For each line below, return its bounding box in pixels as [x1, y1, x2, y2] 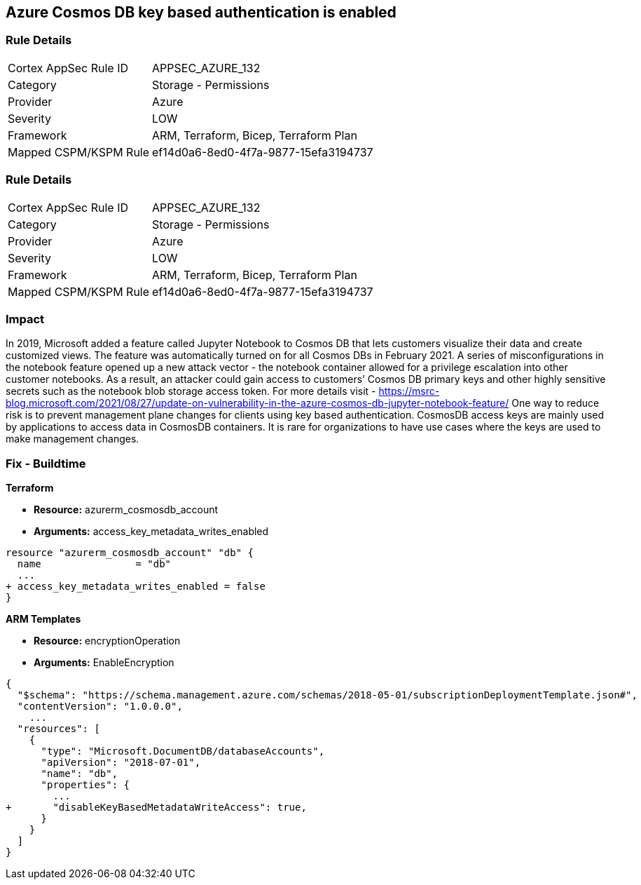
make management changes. [6, 433, 139, 445]
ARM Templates [6, 613, 81, 626]
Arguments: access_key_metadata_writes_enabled [34, 525, 269, 538]
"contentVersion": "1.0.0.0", [17, 701, 183, 712]
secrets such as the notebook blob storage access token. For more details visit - [6, 385, 376, 398]
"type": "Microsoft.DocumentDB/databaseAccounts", [41, 745, 325, 757]
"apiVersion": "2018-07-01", [41, 757, 201, 769]
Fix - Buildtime [6, 456, 86, 471]
